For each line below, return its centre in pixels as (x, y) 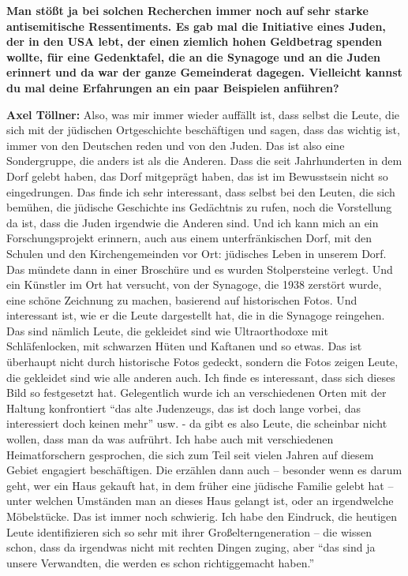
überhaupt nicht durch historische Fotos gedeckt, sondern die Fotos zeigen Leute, (202, 362)
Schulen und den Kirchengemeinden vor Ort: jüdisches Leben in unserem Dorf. (197, 253)
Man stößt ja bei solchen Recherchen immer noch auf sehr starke (187, 10)
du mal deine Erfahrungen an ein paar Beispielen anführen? (173, 87)
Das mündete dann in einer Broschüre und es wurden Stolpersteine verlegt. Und (200, 269)
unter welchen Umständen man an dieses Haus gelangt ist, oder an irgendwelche (200, 501)
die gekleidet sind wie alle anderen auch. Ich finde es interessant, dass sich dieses (201, 377)
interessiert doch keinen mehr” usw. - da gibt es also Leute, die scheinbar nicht (197, 423)
